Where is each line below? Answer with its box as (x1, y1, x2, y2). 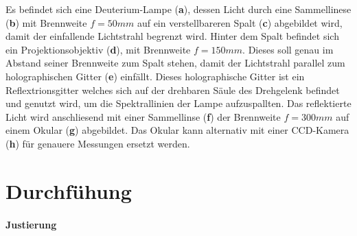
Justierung (5, 217, 57, 231)
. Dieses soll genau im (242, 42, 334, 56)
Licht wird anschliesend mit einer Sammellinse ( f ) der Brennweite (5, 109, 281, 123)
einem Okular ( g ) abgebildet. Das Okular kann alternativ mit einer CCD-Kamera (5, 123, 349, 137)
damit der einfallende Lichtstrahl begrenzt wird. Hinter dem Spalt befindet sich (5, 29, 339, 43)
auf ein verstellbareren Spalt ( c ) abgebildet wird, (137, 15, 343, 29)
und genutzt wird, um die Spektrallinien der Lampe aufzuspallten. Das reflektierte (5, 96, 352, 110)
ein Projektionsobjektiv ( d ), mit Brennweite (5, 42, 191, 56)
